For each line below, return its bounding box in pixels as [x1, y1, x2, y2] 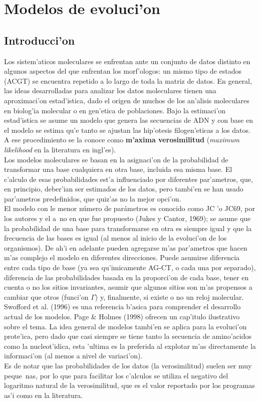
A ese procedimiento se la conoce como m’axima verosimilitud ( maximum [4, 134, 239, 145]
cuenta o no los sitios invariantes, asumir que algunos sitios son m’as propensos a [4, 282, 252, 292]
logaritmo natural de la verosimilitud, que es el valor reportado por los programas [4, 380, 255, 390]
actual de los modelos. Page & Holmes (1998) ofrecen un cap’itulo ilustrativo [4, 311, 240, 322]
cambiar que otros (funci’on [4, 291, 89, 302]
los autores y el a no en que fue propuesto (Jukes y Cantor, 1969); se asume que [4, 213, 251, 224]
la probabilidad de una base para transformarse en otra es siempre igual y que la [4, 223, 252, 233]
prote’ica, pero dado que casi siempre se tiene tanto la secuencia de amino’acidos [4, 331, 251, 341]
